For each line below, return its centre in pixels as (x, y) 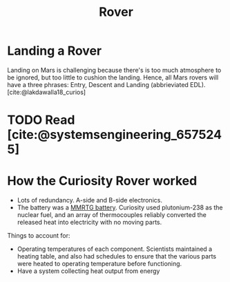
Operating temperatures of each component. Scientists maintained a (115, 249)
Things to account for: (39, 236)
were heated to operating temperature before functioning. (99, 264)
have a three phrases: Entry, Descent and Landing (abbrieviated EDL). (106, 84)
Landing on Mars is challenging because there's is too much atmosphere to (114, 70)
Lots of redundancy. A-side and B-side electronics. (89, 200)
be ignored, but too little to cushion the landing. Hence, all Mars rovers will (113, 77)
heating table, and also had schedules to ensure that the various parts (116, 256)
